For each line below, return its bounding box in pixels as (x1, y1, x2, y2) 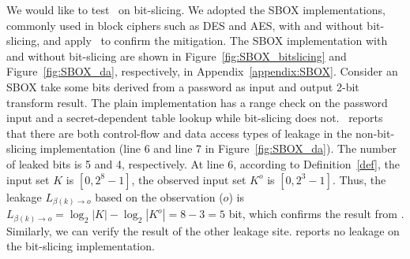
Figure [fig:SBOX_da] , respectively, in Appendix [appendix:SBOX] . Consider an (6, 63, 398, 80)
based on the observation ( (95, 188, 224, 205)
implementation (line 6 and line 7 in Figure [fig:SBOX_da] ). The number (39, 140, 397, 157)
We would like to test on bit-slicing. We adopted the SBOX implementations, (6, 2, 386, 17)
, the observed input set (131, 171, 246, 187)
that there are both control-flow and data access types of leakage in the (6, 124, 352, 141)
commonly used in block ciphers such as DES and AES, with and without (6, 17, 363, 33)
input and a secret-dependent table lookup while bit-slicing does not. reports (6, 109, 383, 126)
